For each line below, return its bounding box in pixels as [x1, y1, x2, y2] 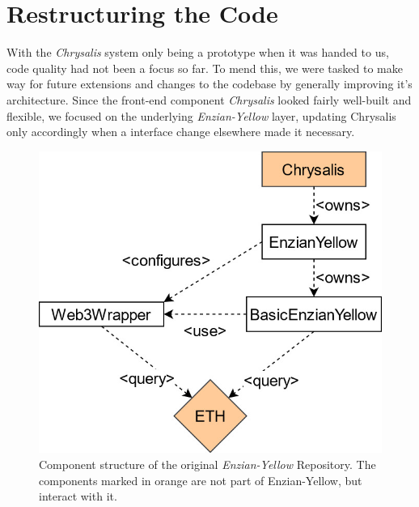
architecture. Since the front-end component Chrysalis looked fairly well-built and [6, 91, 412, 108]
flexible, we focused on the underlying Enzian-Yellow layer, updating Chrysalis [6, 107, 396, 124]
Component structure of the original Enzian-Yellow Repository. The [39, 456, 376, 473]
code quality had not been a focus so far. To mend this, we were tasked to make [6, 59, 403, 76]
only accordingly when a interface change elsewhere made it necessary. [6, 123, 355, 140]
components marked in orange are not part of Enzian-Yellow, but [39, 471, 362, 488]
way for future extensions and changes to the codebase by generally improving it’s [6, 75, 413, 92]
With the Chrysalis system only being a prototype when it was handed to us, [6, 44, 389, 61]
